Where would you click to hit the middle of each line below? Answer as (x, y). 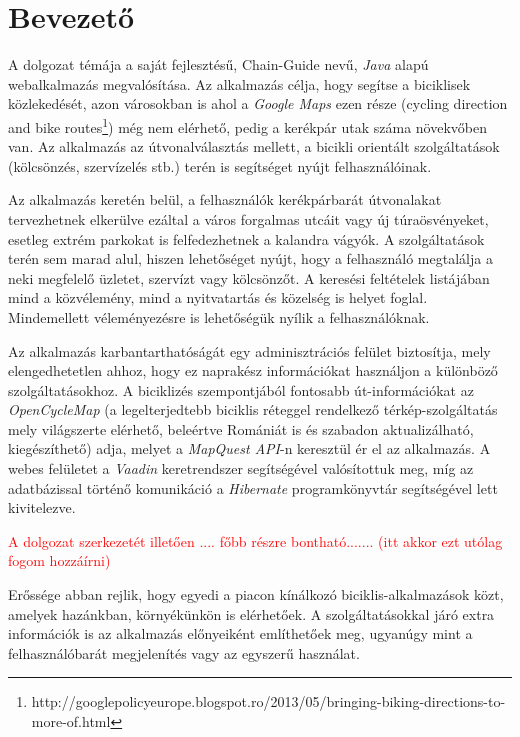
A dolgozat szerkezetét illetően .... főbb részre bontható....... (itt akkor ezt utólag (255, 540)
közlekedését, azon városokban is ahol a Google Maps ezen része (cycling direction (258, 103)
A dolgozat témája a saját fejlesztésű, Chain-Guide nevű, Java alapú (218, 64)
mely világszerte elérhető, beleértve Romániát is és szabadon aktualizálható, (241, 428)
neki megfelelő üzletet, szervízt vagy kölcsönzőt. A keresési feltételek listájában (249, 277)
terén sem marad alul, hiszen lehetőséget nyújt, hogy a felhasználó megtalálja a (250, 258)
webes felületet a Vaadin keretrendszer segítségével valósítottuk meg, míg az (241, 468)
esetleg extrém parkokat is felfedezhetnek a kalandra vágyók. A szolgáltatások (246, 238)
